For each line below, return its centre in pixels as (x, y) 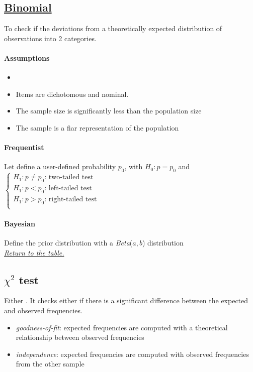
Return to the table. (34, 252)
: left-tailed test (68, 189)
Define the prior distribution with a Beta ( (68, 242)
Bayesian (20, 223)
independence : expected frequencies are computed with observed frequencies (132, 354)
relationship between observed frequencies (80, 337)
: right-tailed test (71, 200)
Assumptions (27, 57)
